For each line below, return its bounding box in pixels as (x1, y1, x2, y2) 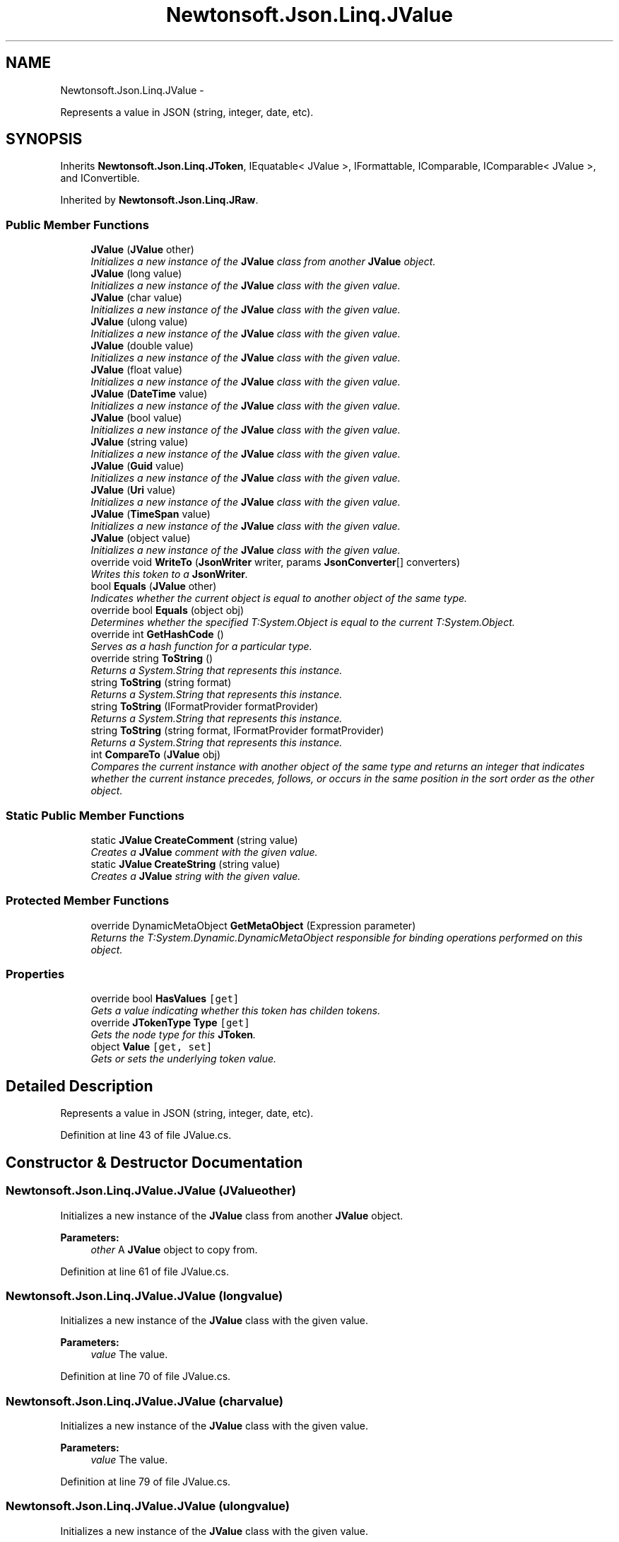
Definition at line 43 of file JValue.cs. (60, 1129, 232, 1142)
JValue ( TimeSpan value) (90, 508, 211, 521)
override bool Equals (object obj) (90, 604, 244, 617)
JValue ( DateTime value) (90, 388, 208, 400)
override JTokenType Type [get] (90, 1016, 250, 1029)
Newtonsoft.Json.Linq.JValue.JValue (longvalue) (6, 1288, 283, 1303)
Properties (6, 967, 65, 982)
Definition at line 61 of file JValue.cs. (60, 1265, 229, 1277)
